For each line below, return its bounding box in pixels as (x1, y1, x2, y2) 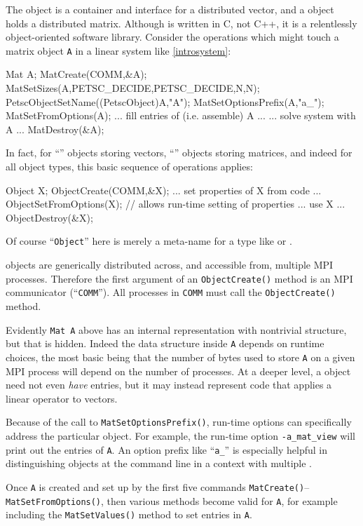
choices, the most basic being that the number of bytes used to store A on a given (6, 349, 355, 364)
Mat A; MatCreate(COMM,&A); (6, 67, 147, 81)
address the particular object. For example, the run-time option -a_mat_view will (6, 428, 355, 443)
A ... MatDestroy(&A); (6, 121, 104, 136)
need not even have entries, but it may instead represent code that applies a (6, 377, 332, 392)
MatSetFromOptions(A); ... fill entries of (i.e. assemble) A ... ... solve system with (6, 108, 356, 123)
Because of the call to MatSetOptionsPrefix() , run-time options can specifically (6, 414, 352, 429)
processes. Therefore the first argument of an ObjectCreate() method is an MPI (6, 271, 353, 285)
